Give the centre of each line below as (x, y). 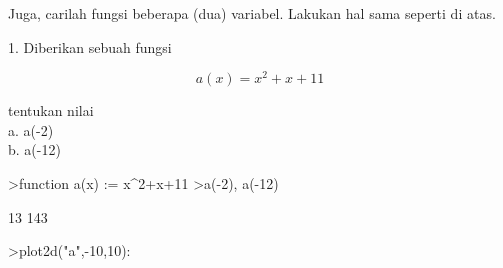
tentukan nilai (51, 110)
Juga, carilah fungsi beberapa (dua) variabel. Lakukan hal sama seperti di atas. (252, 13)
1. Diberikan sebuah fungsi (90, 46)
